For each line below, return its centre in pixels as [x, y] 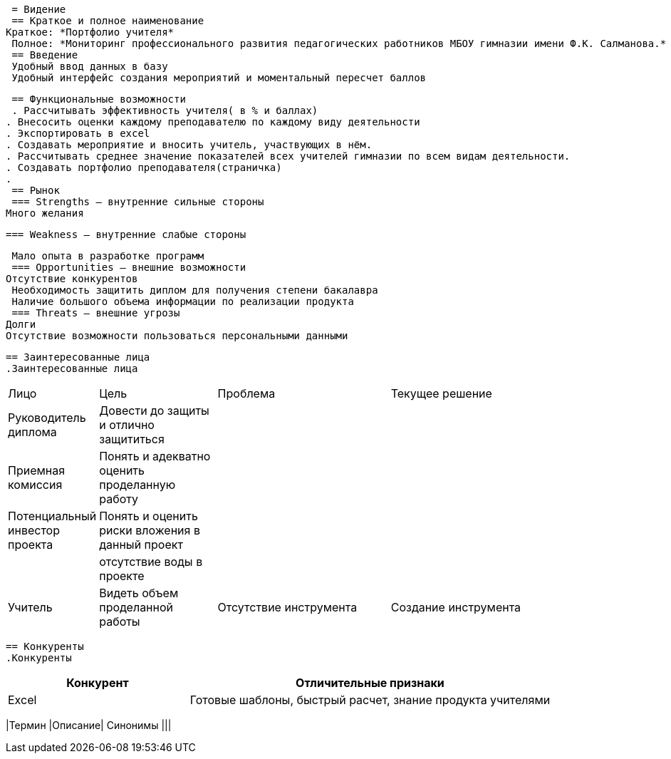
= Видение [39, 9]
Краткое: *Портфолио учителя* [90, 32]
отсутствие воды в [151, 562]
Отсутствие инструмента [287, 607]
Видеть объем [139, 593]
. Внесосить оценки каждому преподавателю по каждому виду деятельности [213, 122]
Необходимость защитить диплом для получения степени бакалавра [195, 290]
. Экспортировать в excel [78, 133]
